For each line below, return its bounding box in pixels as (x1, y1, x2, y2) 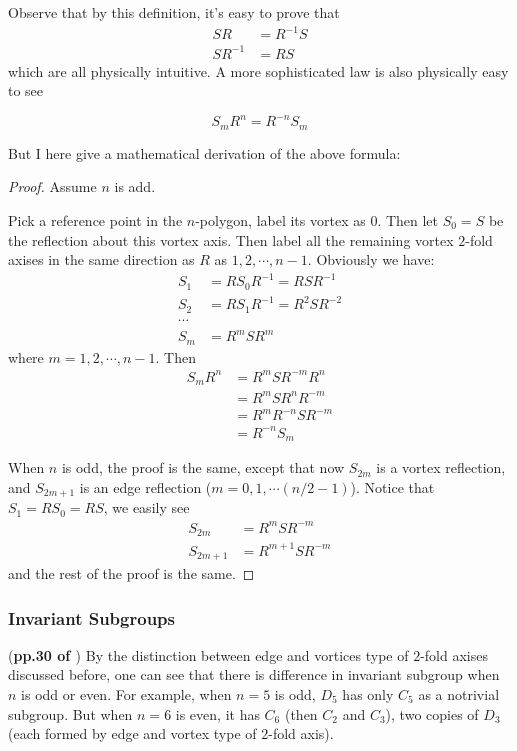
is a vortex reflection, (376, 457, 506, 478)
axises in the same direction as (8, 249, 195, 270)
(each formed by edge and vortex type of (8, 723, 257, 744)
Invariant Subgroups (8, 605, 175, 630)
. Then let (377, 209, 439, 230)
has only (342, 683, 394, 704)
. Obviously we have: (307, 249, 435, 270)
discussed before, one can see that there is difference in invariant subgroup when (8, 664, 500, 685)
